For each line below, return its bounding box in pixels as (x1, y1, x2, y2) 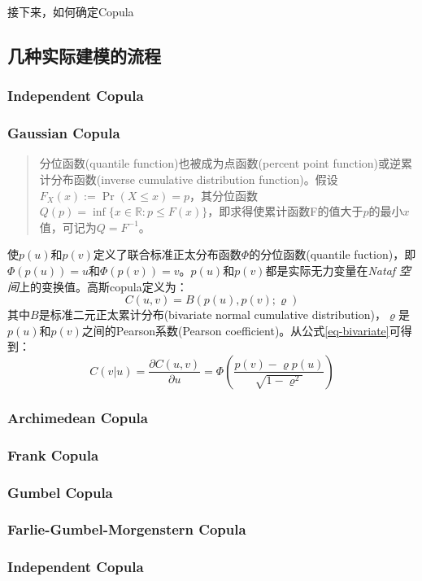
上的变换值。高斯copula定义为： (19, 277, 188, 295)
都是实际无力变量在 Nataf (265, 262, 396, 278)
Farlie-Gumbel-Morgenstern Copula (7, 519, 246, 539)
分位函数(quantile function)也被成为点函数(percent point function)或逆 (39, 155, 402, 172)
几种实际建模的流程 (7, 42, 161, 68)
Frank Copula (7, 444, 99, 465)
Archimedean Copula (7, 407, 148, 427)
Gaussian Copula (7, 123, 120, 143)
